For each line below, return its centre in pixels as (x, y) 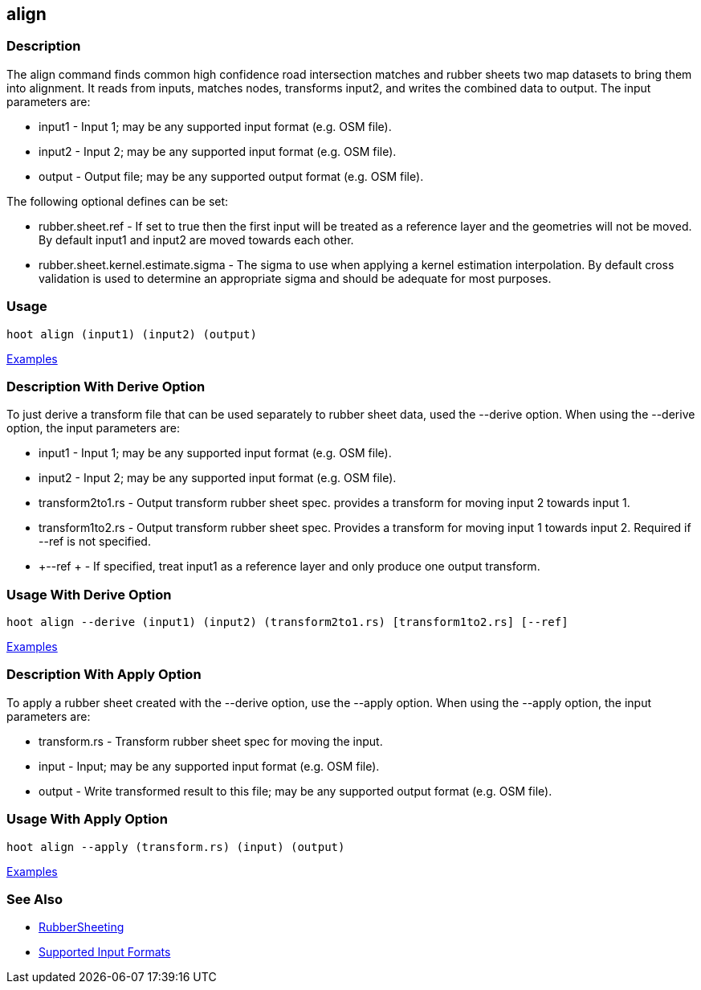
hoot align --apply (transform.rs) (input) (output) (176, 847)
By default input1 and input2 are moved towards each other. (196, 239)
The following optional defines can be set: (118, 201)
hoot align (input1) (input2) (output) (132, 334)
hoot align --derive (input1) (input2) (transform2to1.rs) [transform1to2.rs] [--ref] (287, 622)
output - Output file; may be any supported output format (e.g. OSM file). (231, 176)
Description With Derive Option (106, 386)
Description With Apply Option (104, 675)
